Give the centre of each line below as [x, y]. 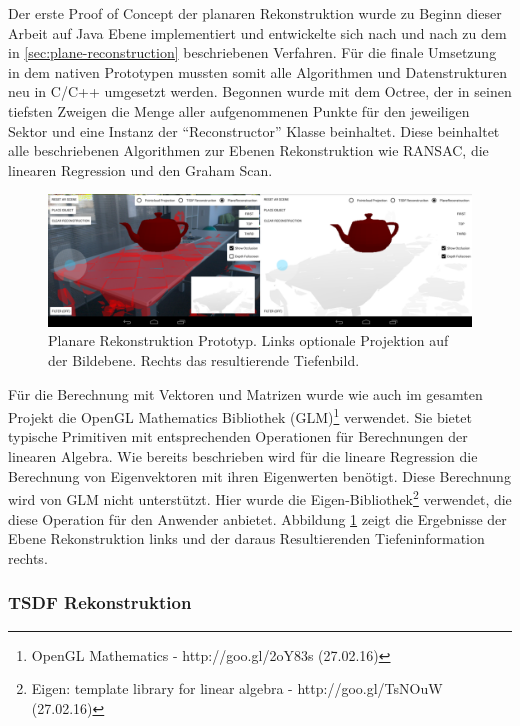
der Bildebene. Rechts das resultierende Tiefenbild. [204, 360]
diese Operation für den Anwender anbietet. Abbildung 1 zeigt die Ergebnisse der [257, 518]
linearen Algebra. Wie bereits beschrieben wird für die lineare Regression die [243, 456]
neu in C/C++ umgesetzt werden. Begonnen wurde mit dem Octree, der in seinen [260, 91]
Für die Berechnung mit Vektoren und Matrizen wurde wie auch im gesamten [245, 393]
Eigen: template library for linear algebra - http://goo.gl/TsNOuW [237, 688]
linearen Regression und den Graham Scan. [140, 169]
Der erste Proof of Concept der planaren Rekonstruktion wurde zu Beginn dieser [255, 13]
